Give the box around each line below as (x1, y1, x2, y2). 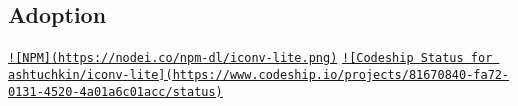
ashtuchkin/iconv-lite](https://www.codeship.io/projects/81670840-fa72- (8, 67, 510, 82)
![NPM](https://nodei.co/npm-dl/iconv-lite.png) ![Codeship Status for (8, 51, 493, 66)
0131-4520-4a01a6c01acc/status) (8, 84, 223, 99)
